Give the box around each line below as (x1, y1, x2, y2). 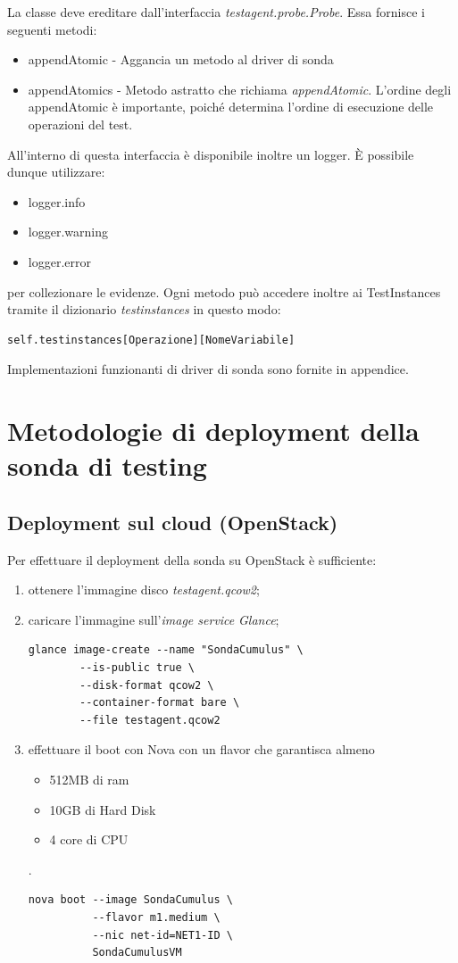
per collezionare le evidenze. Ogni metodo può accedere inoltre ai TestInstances (7, 282, 441, 301)
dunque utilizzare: (7, 162, 105, 181)
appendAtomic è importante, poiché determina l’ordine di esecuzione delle (28, 97, 434, 116)
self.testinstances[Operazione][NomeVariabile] (7, 333, 296, 346)
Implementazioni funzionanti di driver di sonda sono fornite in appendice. (7, 360, 409, 378)
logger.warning (28, 222, 108, 241)
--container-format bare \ (79, 696, 240, 710)
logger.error (28, 252, 91, 270)
